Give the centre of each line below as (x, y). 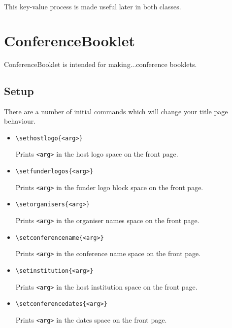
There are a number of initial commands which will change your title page (116, 111)
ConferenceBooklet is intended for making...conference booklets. (100, 64)
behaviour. (20, 121)
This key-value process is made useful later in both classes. (93, 6)
